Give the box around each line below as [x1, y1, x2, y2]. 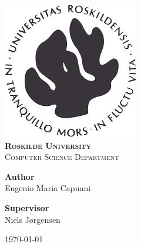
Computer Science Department [5, 151, 119, 163]
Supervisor [5, 201, 49, 213]
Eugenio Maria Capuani [5, 182, 91, 194]
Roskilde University [5, 139, 92, 151]
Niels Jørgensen [5, 213, 61, 225]
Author [5, 170, 35, 182]
